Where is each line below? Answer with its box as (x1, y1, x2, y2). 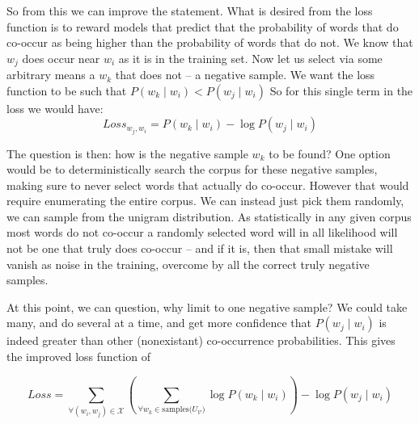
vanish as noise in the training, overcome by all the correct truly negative (6, 255, 370, 272)
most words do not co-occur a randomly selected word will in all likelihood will (6, 224, 398, 241)
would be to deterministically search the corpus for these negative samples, (6, 161, 378, 178)
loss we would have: (6, 99, 104, 116)
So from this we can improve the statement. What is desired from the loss (6, 2, 373, 19)
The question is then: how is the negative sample (6, 145, 248, 162)
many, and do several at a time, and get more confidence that (6, 314, 311, 331)
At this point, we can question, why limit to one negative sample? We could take (6, 298, 408, 315)
